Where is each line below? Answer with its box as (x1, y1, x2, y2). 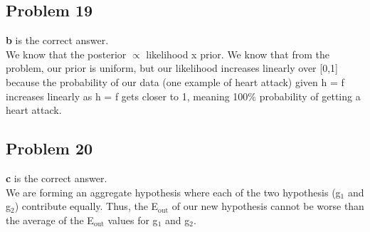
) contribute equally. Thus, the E (14, 199, 159, 213)
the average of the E (6, 212, 94, 227)
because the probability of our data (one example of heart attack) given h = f (6, 74, 344, 89)
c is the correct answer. (6, 170, 107, 185)
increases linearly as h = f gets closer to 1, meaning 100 (6, 88, 248, 103)
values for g (107, 212, 158, 227)
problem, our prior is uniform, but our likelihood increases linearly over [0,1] (6, 60, 338, 75)
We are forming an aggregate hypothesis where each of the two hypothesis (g (6, 184, 341, 199)
